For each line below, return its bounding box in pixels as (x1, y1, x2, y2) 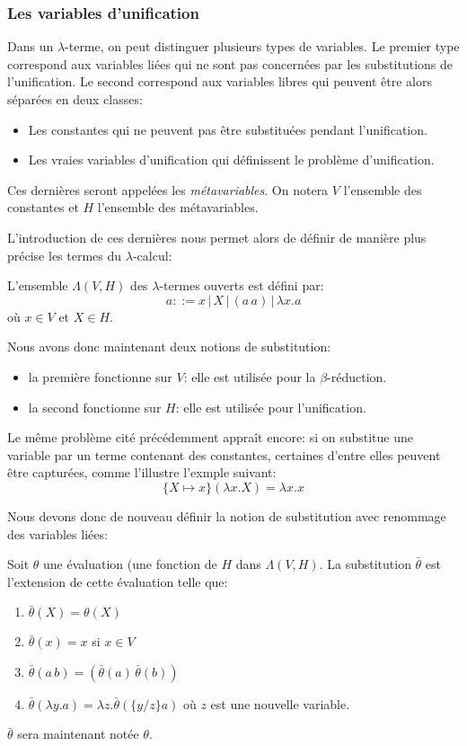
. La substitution (319, 555, 411, 573)
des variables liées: (7, 524, 108, 543)
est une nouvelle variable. (210, 694, 350, 713)
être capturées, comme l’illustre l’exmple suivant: (7, 463, 277, 482)
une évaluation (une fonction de (43, 555, 217, 573)
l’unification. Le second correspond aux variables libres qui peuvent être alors (7, 72, 432, 91)
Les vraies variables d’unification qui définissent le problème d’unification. (28, 150, 435, 169)
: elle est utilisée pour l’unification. (175, 397, 366, 416)
